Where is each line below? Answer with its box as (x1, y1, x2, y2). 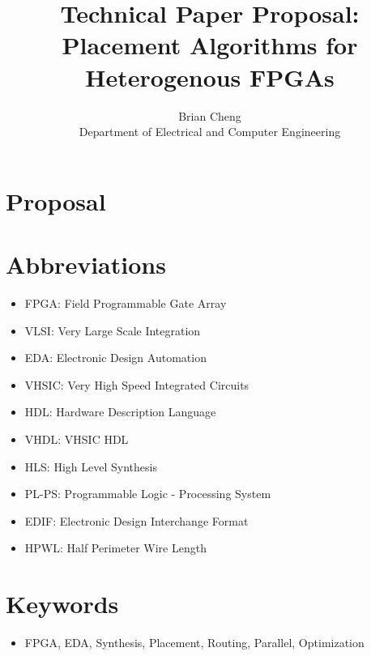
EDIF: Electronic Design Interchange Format (24, 512, 249, 529)
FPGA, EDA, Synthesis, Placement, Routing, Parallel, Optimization (24, 634, 365, 651)
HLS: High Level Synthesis (24, 458, 157, 475)
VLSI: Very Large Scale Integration (24, 322, 201, 339)
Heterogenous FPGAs (85, 60, 335, 93)
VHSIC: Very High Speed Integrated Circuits (24, 376, 249, 393)
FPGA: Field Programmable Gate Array (24, 295, 227, 311)
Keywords (6, 587, 119, 620)
